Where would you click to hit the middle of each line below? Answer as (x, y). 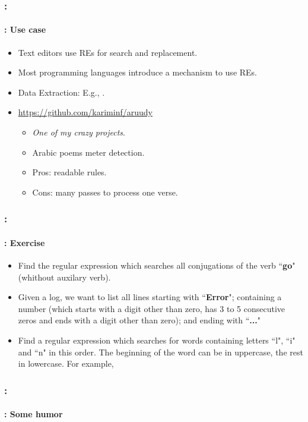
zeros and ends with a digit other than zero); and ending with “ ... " (139, 320)
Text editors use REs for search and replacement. (108, 52)
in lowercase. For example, (66, 363)
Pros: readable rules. (69, 172)
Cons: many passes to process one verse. (105, 192)
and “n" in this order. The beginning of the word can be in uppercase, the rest (161, 352)
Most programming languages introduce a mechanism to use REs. (138, 72)
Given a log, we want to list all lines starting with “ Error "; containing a (150, 297)
